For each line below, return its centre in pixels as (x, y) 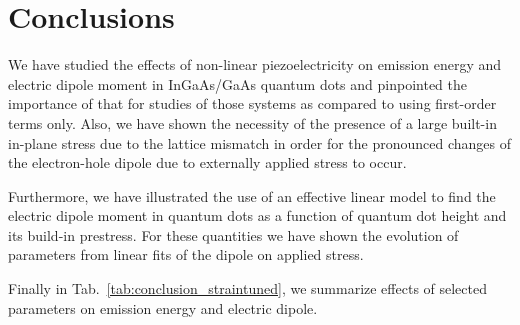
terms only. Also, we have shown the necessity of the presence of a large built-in (252, 122)
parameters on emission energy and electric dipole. (163, 307)
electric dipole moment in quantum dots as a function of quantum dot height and (257, 215)
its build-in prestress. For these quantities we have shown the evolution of (233, 234)
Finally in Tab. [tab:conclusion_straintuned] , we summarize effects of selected (248, 288)
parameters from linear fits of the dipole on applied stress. (186, 254)
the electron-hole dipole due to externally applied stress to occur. (207, 162)
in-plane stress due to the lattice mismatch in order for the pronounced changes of (260, 142)
